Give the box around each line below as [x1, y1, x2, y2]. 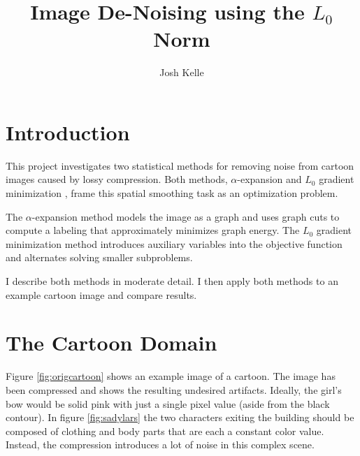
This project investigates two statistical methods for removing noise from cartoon [6, 158, 354, 172]
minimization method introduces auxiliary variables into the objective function [6, 236, 343, 251]
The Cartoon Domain [6, 328, 217, 357]
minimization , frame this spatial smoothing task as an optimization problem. [6, 186, 338, 200]
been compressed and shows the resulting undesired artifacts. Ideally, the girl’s [6, 382, 342, 397]
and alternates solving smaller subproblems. [6, 250, 193, 265]
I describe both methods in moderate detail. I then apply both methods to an [6, 274, 338, 288]
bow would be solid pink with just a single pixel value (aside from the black [6, 396, 330, 411]
